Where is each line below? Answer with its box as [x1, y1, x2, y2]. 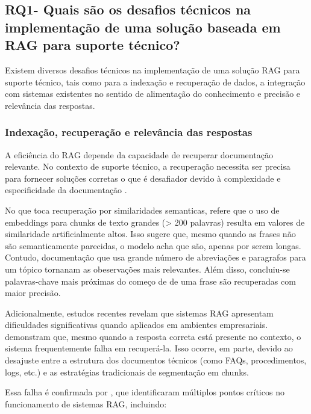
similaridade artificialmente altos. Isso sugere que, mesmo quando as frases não [5, 227, 296, 240]
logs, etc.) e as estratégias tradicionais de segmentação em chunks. [5, 365, 249, 378]
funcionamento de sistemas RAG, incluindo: [5, 397, 167, 410]
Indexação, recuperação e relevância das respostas [5, 125, 253, 140]
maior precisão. [5, 286, 61, 299]
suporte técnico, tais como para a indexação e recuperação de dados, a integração [5, 75, 306, 88]
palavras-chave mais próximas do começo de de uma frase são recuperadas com [5, 274, 296, 287]
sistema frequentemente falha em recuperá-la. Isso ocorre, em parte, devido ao [5, 342, 293, 354]
